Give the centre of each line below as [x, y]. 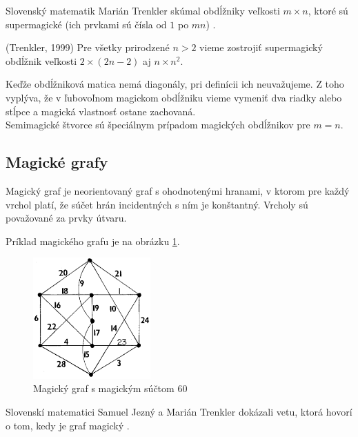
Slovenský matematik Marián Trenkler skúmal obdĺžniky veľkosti [143, 10]
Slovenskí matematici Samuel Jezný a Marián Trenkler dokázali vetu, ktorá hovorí [179, 412]
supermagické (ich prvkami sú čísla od [86, 24]
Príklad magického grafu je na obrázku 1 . [93, 241]
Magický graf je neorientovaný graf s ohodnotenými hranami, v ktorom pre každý [178, 190]
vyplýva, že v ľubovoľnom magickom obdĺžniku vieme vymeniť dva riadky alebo [174, 97]
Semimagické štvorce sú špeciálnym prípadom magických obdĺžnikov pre [158, 125]
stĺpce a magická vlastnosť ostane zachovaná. [101, 111]
